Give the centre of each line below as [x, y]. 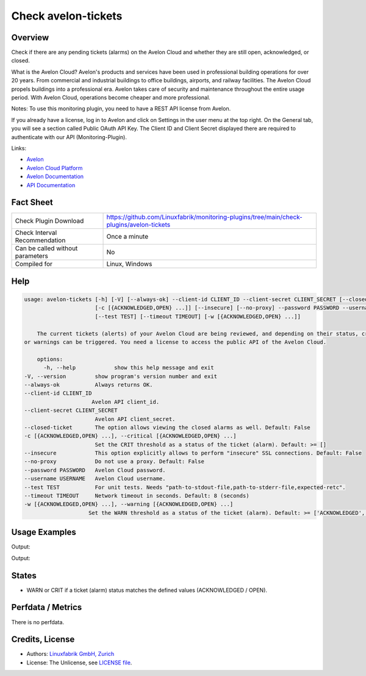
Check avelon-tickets [67, 16]
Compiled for [34, 264]
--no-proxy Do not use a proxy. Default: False [114, 462]
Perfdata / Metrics [47, 607]
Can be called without [46, 248]
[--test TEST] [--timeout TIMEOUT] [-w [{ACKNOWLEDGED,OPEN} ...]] [198, 316]
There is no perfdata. [38, 622]
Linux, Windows [129, 264]
